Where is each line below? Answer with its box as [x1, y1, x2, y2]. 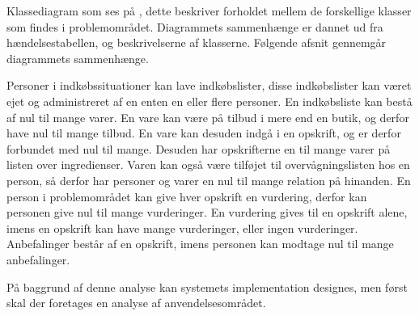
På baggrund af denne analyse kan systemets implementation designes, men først [6, 278, 408, 295]
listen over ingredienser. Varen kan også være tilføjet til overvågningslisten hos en [6, 156, 410, 173]
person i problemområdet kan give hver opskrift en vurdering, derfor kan [6, 187, 367, 204]
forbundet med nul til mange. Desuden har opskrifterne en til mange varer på [6, 140, 391, 157]
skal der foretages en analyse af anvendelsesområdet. [6, 294, 266, 311]
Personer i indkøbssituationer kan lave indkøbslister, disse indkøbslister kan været [6, 77, 412, 94]
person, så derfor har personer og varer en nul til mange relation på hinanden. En [6, 171, 411, 188]
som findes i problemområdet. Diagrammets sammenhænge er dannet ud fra [6, 18, 383, 35]
